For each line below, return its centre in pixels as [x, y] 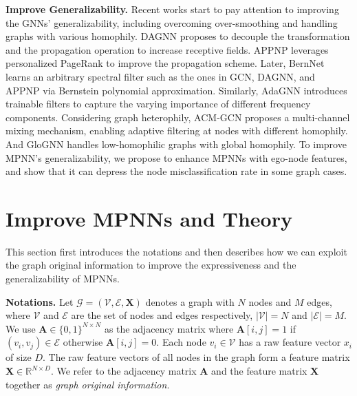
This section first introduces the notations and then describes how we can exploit [176, 251]
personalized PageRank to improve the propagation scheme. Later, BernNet [165, 63]
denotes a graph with [190, 301]
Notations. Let [40, 301]
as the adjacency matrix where [169, 328]
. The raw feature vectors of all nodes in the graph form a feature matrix [196, 357]
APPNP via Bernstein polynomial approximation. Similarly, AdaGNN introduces [176, 90]
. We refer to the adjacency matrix [123, 371]
